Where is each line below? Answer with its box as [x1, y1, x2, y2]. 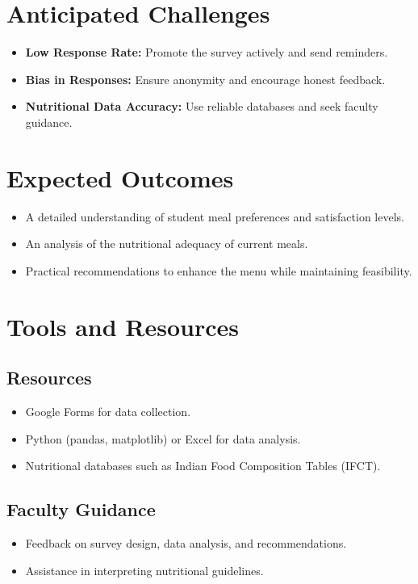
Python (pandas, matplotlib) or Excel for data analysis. [25, 430, 301, 447]
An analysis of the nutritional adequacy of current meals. [25, 235, 308, 252]
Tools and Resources [6, 309, 240, 342]
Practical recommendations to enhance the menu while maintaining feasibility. [25, 262, 412, 279]
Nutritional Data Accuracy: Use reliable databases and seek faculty [25, 98, 378, 115]
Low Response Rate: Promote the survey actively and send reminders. [25, 44, 388, 61]
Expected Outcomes [6, 161, 234, 194]
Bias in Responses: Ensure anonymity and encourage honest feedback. [25, 70, 386, 87]
